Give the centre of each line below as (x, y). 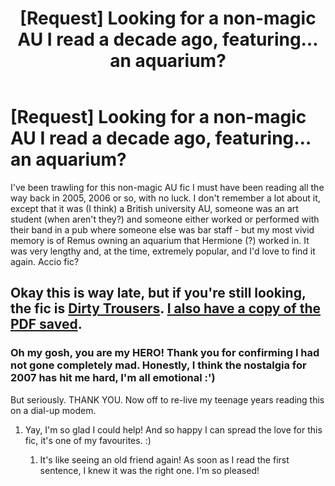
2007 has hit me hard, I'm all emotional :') (113, 378)
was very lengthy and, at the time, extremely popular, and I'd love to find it (163, 251)
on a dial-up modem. (53, 410)
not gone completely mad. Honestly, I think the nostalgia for (158, 365)
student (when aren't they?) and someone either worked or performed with (165, 219)
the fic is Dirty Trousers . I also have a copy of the (166, 308)
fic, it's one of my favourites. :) (88, 440)
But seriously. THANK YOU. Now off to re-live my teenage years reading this (167, 399)
